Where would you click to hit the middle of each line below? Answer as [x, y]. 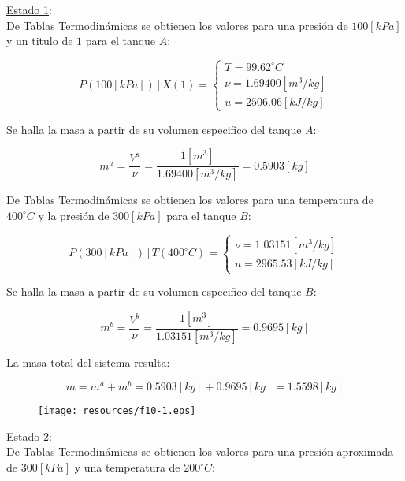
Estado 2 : [29, 436]
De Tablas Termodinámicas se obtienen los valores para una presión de [177, 25]
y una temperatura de [127, 467]
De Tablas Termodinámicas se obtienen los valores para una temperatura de [190, 200]
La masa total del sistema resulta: [88, 362]
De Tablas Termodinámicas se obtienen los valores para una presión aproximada [200, 451]
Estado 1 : [29, 9]
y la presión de [74, 215]
